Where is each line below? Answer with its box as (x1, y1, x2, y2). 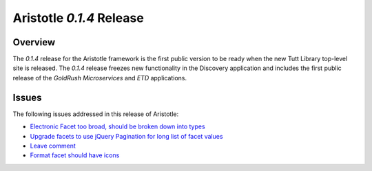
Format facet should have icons (30, 151, 120, 159)
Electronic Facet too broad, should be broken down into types (30, 122, 206, 130)
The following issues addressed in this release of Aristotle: (12, 110, 179, 118)
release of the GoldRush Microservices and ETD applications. (12, 73, 187, 82)
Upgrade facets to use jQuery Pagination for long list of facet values (30, 132, 223, 140)
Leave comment (30, 141, 76, 150)
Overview (12, 36, 56, 48)
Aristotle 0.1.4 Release (12, 10, 144, 25)
